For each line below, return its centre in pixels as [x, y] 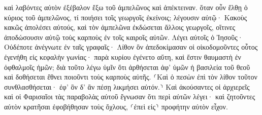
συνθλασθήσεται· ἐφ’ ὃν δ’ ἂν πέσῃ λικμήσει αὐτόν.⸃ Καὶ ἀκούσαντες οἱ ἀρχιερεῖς [127, 86]
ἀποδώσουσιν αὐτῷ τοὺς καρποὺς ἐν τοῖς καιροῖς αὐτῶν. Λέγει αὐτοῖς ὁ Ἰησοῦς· [124, 37]
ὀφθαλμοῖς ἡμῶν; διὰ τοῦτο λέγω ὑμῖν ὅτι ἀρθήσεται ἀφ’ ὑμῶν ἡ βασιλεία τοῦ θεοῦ [127, 67]
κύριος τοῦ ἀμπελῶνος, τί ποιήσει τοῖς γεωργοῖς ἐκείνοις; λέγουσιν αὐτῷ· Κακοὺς [126, 17]
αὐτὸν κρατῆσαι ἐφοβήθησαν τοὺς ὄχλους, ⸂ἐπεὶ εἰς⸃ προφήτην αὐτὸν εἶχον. [116, 106]
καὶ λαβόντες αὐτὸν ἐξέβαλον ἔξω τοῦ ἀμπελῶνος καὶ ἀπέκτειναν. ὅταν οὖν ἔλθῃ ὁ [126, 7]
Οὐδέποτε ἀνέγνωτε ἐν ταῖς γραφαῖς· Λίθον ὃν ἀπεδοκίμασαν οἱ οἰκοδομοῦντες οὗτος [131, 47]
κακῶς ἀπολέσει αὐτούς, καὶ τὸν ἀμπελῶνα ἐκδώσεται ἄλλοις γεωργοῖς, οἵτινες [120, 27]
